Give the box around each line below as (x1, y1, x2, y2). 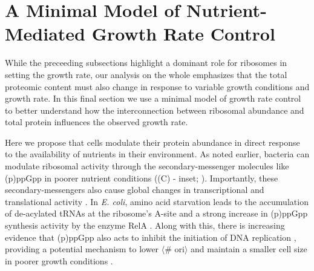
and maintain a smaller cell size (191, 243, 307, 255)
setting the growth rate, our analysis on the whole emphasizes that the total (5, 68, 287, 80)
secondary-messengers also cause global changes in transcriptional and (5, 183, 264, 196)
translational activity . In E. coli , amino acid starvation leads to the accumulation (5, 195, 309, 207)
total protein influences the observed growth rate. (5, 116, 188, 128)
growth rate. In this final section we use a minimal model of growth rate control (5, 92, 301, 105)
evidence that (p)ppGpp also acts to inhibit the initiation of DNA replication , (5, 230, 296, 243)
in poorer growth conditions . (5, 254, 113, 267)
